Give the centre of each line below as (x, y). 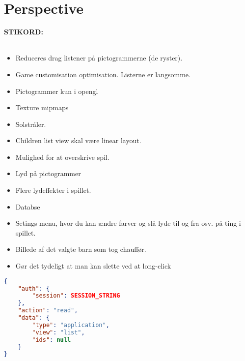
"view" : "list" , (58, 332)
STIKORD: (24, 32)
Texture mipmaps (42, 107)
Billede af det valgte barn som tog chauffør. (81, 249)
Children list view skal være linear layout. (78, 140)
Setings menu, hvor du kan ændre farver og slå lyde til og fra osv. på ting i (128, 223)
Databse (28, 206)
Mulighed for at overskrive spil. (62, 157)
